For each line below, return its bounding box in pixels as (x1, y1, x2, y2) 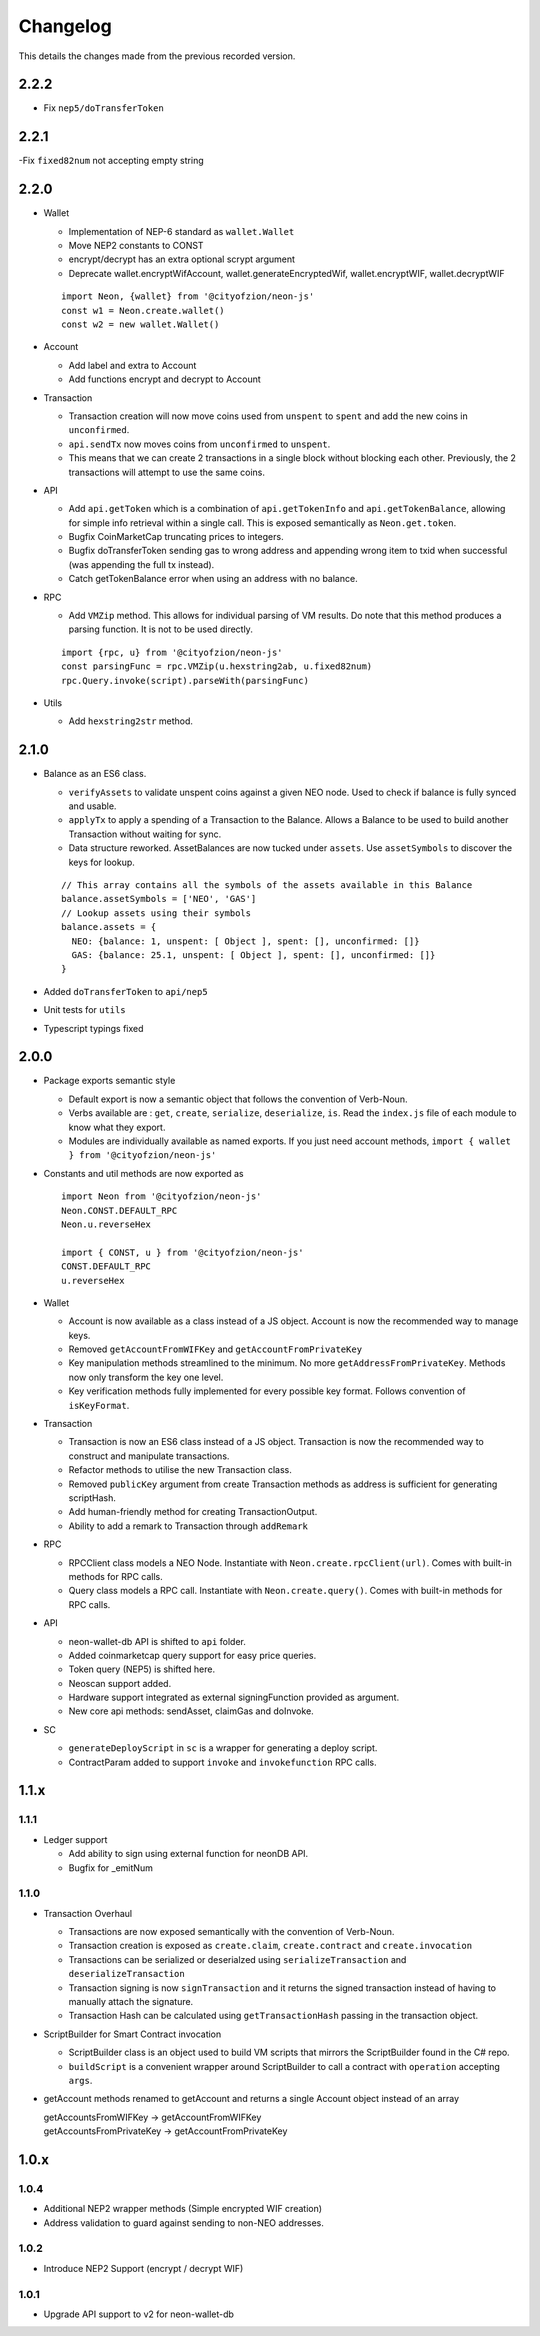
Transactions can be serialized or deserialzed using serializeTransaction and (68, 1953, 407, 1965)
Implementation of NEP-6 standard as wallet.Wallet (68, 225, 295, 237)
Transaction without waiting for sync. (68, 828, 222, 840)
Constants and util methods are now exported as (43, 1167, 244, 1179)
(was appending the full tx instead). (68, 558, 215, 570)
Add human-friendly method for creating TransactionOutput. (68, 1506, 318, 1518)
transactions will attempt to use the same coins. (68, 466, 265, 478)
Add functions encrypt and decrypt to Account (68, 373, 262, 385)
